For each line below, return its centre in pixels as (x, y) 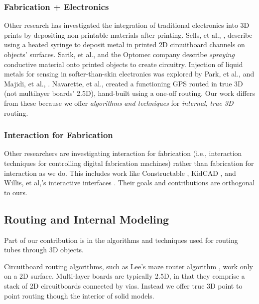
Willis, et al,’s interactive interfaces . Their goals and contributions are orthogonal (129, 183)
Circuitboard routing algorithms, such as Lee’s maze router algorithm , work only (129, 266)
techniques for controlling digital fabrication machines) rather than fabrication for (129, 163)
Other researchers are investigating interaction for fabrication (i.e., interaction (123, 153)
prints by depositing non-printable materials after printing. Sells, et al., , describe (128, 35)
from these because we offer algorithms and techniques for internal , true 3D (119, 103)
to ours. (16, 192)
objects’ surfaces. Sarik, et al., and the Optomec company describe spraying (119, 54)
